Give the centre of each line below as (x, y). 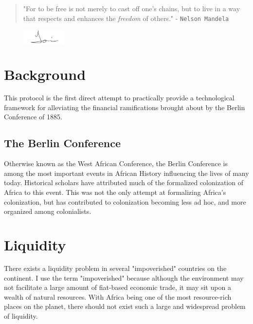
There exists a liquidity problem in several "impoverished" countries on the (115, 268)
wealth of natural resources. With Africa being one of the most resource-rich (118, 296)
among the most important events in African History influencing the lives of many (126, 173)
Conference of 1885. (33, 117)
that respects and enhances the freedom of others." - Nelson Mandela (126, 18)
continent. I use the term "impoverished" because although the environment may (124, 277)
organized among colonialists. (48, 211)
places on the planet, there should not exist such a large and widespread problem (125, 306)
